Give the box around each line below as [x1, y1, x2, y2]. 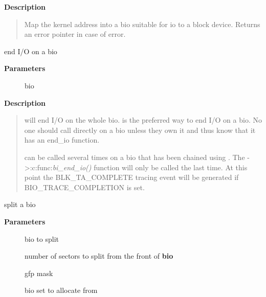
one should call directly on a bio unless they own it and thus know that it [24, 124, 256, 135]
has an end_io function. [24, 134, 100, 145]
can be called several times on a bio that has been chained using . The [24, 151, 245, 162]
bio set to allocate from [25, 285, 98, 295]
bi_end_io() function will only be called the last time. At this [52, 162, 248, 172]
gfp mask [25, 267, 53, 278]
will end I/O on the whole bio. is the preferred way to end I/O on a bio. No [24, 115, 262, 125]
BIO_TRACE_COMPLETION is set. [24, 181, 145, 192]
